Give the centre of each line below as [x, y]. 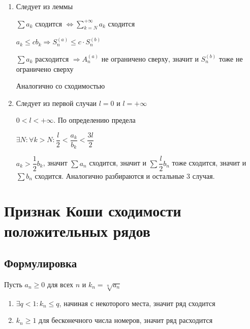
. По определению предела [95, 120]
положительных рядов [77, 230]
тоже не [231, 58]
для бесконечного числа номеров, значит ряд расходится [126, 320]
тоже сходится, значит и [209, 163]
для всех [60, 284]
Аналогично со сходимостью [60, 86]
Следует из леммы [44, 6]
